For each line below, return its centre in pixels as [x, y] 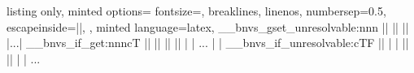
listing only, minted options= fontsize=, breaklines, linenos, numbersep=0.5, [196, 11]
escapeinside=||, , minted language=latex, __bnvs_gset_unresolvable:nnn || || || [208, 26]
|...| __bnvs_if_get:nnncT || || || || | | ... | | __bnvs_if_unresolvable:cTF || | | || [208, 43]
